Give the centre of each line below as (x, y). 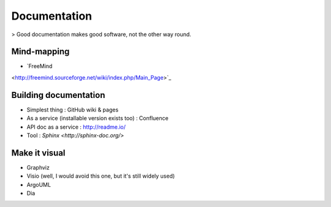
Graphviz (38, 167)
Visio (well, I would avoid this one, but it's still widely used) (101, 176)
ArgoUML (39, 184)
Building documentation (58, 95)
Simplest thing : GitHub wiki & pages (73, 110)
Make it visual (38, 153)
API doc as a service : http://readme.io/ (76, 127)
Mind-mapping (40, 52)
